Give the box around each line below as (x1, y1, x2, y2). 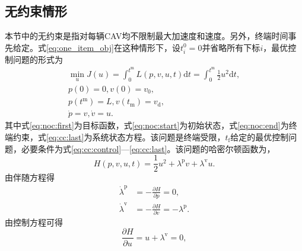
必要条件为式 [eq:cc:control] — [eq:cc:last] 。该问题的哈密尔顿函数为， (21, 142, 275, 155)
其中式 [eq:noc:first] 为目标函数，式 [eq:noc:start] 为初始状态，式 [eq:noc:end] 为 (5, 119, 289, 131)
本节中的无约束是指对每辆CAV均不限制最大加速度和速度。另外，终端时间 (5, 30, 288, 42)
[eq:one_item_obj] (46, 41, 114, 53)
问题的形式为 (12, 53, 63, 65)
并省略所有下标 (202, 41, 260, 53)
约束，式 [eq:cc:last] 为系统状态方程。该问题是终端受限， (12, 130, 225, 143)
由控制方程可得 (5, 215, 63, 228)
